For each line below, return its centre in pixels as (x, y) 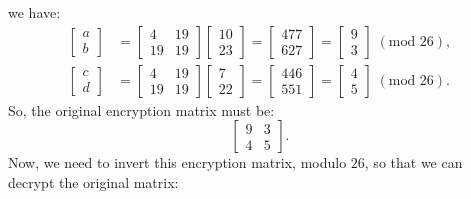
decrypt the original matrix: (93, 181)
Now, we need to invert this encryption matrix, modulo (177, 162)
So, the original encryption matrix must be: (141, 109)
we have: (34, 12)
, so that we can (413, 162)
